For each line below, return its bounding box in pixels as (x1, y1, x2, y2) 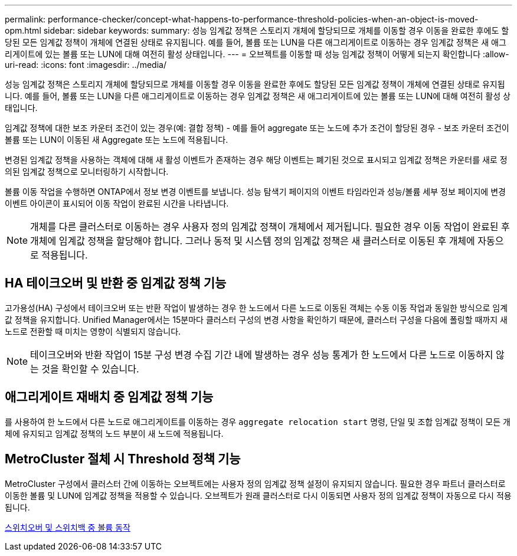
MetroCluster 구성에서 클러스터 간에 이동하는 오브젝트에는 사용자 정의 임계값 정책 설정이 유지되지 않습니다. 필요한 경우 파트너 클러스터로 (5, 478, 506, 489)
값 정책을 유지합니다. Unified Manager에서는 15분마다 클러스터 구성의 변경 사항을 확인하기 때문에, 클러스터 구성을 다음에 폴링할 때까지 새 (5, 314, 508, 325)
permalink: (5, 14, 46, 24)
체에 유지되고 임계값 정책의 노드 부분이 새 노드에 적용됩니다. (5, 428, 224, 439)
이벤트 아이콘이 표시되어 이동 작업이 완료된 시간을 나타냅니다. (5, 198, 229, 208)
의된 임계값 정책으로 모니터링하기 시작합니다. (5, 166, 169, 176)
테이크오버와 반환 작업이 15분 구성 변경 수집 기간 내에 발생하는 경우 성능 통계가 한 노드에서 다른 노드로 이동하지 (30, 348, 493, 361)
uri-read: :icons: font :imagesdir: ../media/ (5, 60, 166, 70)
